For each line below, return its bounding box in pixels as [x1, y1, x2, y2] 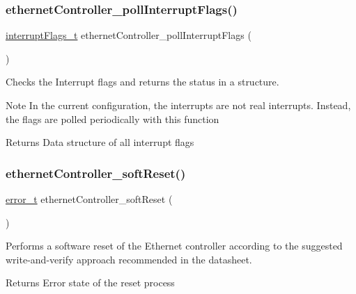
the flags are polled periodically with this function [6, 111, 219, 126]
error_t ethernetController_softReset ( [6, 192, 173, 206]
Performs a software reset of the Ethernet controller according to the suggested [6, 238, 343, 253]
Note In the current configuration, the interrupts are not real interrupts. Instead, [6, 98, 351, 112]
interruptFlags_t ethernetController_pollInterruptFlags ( [6, 28, 251, 42]
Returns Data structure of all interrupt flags [6, 135, 194, 149]
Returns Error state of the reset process [6, 275, 175, 290]
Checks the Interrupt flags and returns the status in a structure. [6, 74, 279, 89]
